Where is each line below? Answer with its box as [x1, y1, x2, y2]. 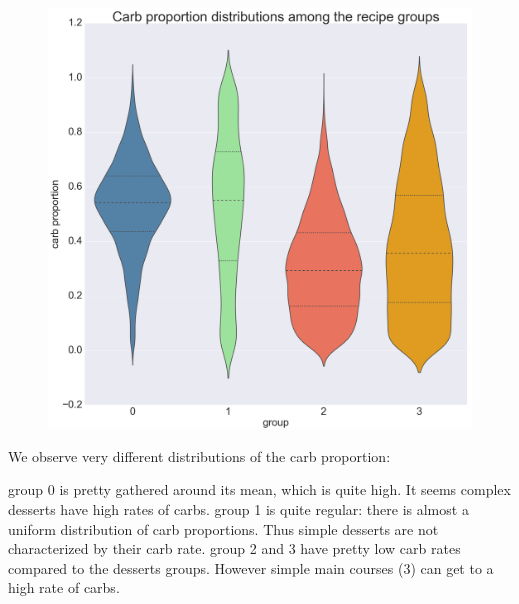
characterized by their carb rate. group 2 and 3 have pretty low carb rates [8, 538, 461, 559]
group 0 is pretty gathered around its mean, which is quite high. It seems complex [8, 479, 511, 500]
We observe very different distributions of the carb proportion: [8, 445, 391, 466]
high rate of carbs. [8, 577, 120, 598]
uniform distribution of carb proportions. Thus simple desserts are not [8, 518, 439, 539]
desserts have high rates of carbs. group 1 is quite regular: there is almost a [8, 499, 469, 520]
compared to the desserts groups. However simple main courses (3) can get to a [8, 557, 494, 578]
